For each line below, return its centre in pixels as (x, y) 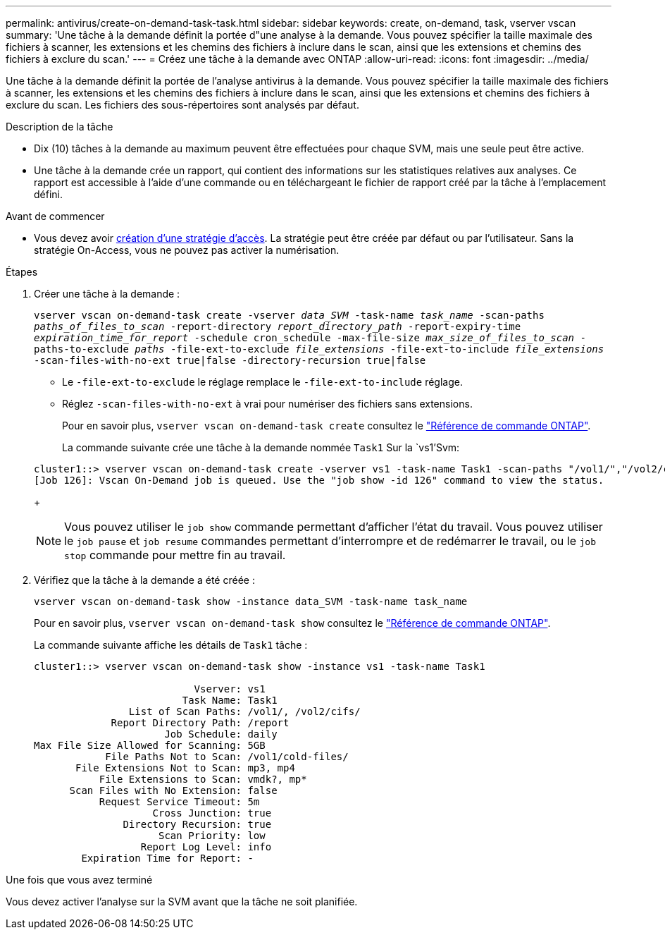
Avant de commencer (55, 216)
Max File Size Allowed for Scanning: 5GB (150, 745)
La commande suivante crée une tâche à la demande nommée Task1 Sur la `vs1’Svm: (261, 447)
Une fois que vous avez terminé (79, 880)
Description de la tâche (60, 127)
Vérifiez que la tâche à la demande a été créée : (144, 580)
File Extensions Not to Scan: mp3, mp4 (185, 768)
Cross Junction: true (212, 813)
